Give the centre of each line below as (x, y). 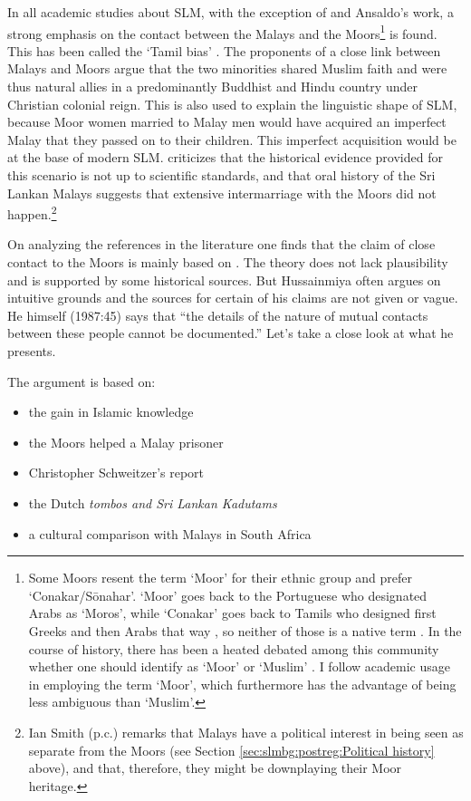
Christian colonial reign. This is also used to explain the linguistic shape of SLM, (232, 104)
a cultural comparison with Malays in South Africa (170, 533)
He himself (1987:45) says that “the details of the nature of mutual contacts (218, 315)
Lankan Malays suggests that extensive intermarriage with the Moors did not (222, 193)
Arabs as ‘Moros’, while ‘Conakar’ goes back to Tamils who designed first (232, 613)
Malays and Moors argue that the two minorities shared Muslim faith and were (227, 68)
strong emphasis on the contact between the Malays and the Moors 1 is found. (222, 32)
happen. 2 (32, 212)
